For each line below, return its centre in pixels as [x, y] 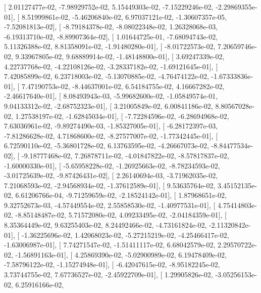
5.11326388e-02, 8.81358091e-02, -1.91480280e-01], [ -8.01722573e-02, [110, 46]
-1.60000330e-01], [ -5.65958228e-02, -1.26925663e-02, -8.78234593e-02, [112, 165]
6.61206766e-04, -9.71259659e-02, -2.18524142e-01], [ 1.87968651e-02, [121, 195]
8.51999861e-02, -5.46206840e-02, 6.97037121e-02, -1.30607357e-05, [124, 16]
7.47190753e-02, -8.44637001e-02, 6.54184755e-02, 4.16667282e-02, [123, 86]
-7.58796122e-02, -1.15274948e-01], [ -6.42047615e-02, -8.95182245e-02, [112, 264]
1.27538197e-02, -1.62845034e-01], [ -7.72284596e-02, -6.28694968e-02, [122, 116]
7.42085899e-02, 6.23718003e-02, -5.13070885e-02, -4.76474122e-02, [107, 76]
